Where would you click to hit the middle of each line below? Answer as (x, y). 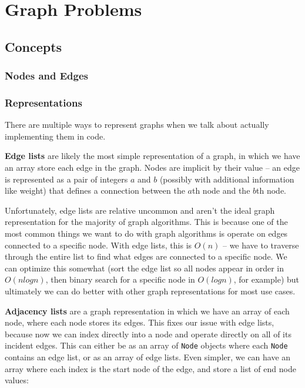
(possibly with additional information (227, 179)
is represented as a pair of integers (66, 179)
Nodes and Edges (47, 76)
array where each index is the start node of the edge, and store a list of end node (150, 368)
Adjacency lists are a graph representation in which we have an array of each (147, 311)
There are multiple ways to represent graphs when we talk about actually (137, 125)
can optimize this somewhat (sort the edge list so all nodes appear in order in (145, 268)
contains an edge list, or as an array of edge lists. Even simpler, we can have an (148, 357)
